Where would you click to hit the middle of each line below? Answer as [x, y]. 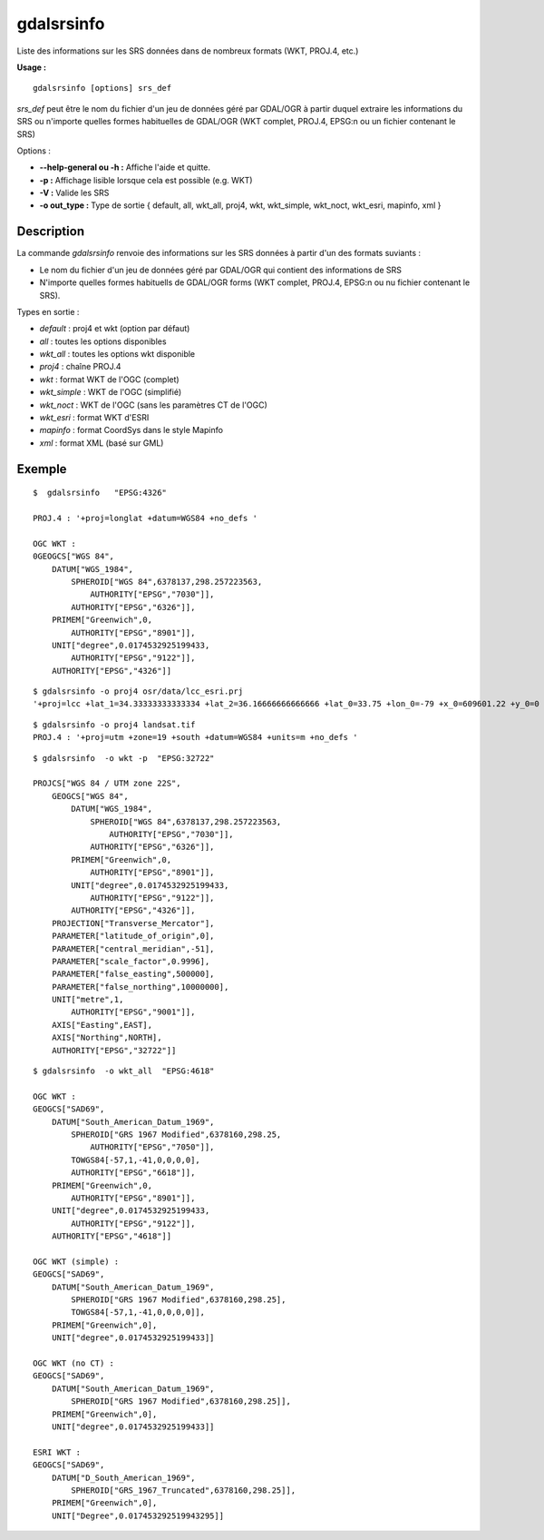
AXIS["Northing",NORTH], [107, 1038]
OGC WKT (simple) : [76, 1261]
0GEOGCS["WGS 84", [74, 557]
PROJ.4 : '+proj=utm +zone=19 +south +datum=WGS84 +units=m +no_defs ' [195, 737]
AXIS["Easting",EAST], [102, 1025]
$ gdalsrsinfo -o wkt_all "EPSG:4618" [124, 1071]
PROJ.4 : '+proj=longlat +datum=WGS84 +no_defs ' [146, 518]
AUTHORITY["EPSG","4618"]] [112, 1236]
